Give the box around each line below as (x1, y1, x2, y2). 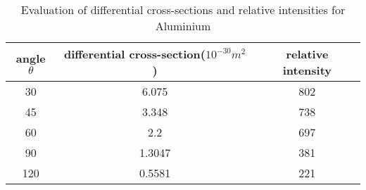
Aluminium (155, 18, 211, 34)
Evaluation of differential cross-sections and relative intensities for (20, 1, 346, 18)
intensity (282, 62, 332, 78)
